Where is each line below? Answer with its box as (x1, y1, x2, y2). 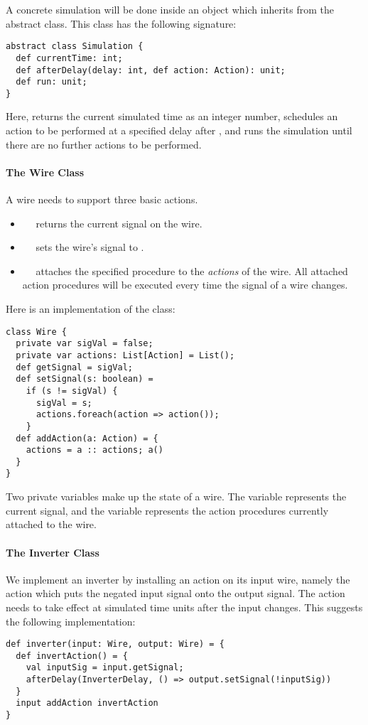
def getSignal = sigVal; (16, 362, 133, 372)
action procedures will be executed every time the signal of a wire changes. (22, 277, 348, 292)
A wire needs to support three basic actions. (6, 192, 198, 207)
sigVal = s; (36, 397, 92, 408)
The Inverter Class (6, 544, 99, 559)
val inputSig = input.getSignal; (26, 662, 184, 673)
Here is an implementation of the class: (6, 301, 175, 316)
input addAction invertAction (16, 698, 158, 709)
